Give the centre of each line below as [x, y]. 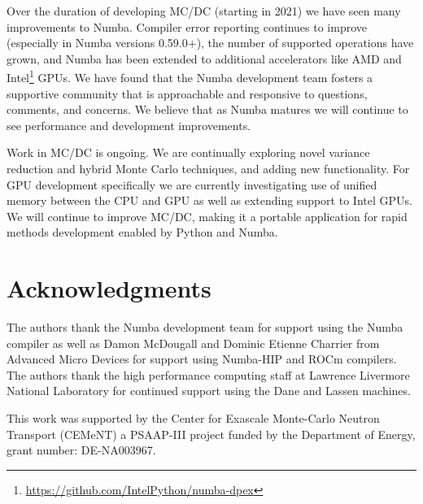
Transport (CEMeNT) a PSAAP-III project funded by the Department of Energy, [211, 434]
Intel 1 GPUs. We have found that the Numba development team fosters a [190, 76]
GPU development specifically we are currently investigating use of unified [192, 184]
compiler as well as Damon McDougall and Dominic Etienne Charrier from [193, 343]
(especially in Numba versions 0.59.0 [97, 43]
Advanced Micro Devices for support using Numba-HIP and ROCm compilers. [202, 359]
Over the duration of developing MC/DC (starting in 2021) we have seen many [204, 11]
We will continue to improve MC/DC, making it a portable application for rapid [207, 216]
